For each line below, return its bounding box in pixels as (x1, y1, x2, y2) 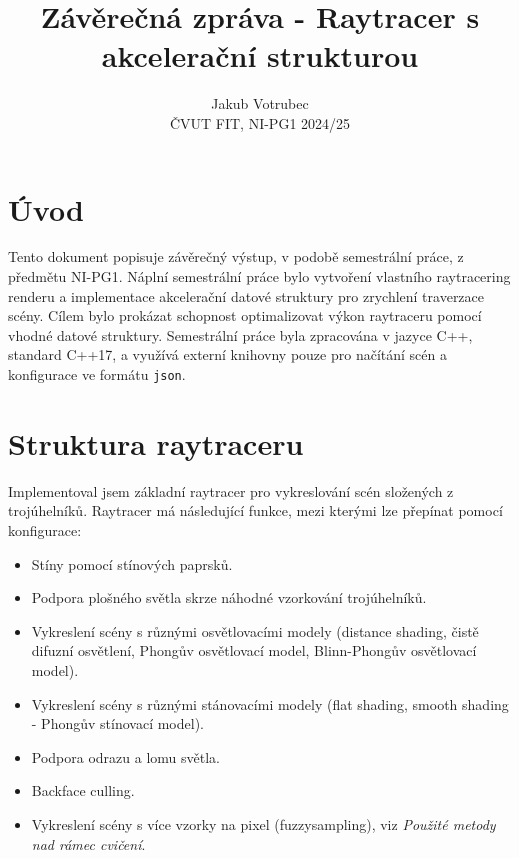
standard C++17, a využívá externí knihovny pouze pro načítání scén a (8, 344, 447, 365)
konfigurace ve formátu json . (8, 364, 186, 384)
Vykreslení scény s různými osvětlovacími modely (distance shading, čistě (31, 620, 479, 641)
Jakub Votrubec (211, 93, 309, 114)
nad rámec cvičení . (31, 833, 146, 854)
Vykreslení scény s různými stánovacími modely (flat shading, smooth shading (31, 693, 509, 714)
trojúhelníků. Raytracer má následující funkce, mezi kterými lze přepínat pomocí (8, 500, 503, 521)
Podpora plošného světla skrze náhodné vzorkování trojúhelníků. (31, 587, 427, 608)
